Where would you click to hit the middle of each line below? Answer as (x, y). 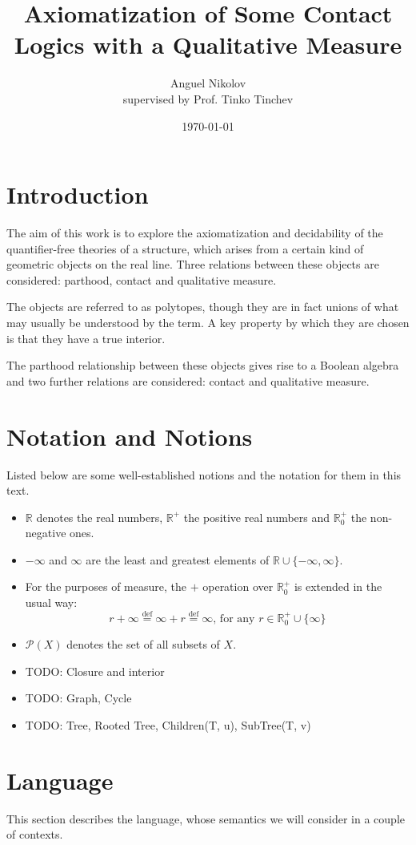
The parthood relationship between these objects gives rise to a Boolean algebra (203, 365)
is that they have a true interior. (86, 338)
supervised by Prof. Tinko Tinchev (208, 98)
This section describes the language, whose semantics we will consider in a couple (206, 818)
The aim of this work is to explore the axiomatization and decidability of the (195, 233)
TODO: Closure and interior (95, 671)
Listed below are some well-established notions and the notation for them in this (204, 474)
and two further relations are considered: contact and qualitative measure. (188, 380)
